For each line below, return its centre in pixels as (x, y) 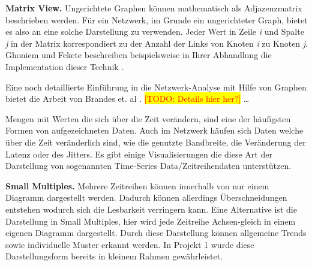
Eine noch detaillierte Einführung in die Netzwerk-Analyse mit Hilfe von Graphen (156, 87)
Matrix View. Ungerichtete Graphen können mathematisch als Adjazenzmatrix (154, 8)
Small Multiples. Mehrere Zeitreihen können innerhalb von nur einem (137, 185)
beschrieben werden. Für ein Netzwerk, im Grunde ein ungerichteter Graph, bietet (157, 19)
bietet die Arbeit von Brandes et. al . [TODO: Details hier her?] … (127, 99)
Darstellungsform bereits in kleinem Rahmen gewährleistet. (114, 256)
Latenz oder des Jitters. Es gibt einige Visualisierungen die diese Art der (139, 154)
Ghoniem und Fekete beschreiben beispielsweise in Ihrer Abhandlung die (139, 55)
